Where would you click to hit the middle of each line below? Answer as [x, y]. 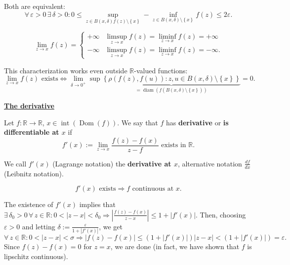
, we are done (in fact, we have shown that [175, 246]
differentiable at [32, 132]
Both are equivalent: [35, 6]
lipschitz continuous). [36, 256]
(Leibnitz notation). [34, 173]
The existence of [29, 204]
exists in [174, 145]
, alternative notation [210, 163]
